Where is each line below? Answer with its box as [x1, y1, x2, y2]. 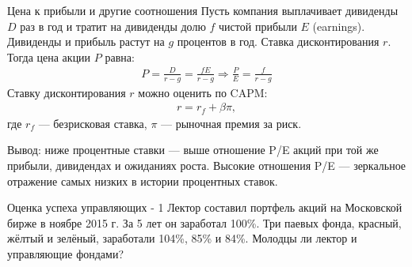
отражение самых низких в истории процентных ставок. [7, 172, 278, 189]
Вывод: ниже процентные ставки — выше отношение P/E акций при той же [7, 141, 379, 158]
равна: [105, 48, 135, 65]
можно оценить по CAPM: [138, 84, 268, 100]
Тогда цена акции [7, 48, 91, 65]
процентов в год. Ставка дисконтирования [177, 33, 380, 50]
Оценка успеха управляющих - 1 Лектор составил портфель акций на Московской [7, 199, 402, 216]
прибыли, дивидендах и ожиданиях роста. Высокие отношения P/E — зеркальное [7, 157, 406, 174]
